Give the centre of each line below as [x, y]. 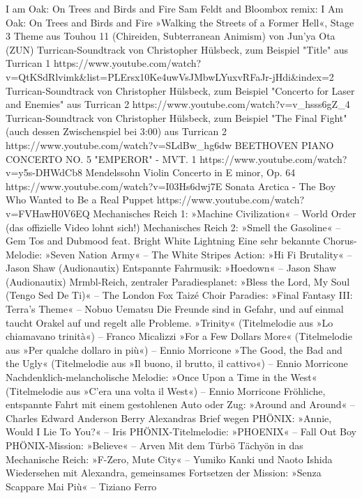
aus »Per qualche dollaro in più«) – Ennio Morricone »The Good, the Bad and [174, 349]
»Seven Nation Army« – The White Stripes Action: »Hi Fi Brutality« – [198, 254]
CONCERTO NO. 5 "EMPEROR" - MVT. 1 [101, 158]
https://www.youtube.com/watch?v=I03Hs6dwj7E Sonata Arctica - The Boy [171, 186]
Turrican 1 [28, 63]
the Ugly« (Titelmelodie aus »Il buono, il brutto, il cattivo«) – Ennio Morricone [177, 363]
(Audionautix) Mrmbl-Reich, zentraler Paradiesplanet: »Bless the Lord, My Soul [178, 281]
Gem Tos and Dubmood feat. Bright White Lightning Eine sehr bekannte [163, 241]
